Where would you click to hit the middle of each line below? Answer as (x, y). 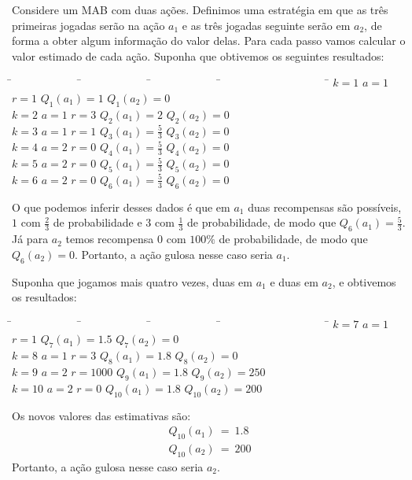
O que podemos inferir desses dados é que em (121, 207)
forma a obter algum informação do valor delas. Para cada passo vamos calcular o (209, 41)
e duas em (294, 281)
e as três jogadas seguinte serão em (266, 25)
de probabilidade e (97, 222)
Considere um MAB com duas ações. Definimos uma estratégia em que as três (200, 9)
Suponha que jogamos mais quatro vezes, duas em (132, 281)
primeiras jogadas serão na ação (88, 25)
